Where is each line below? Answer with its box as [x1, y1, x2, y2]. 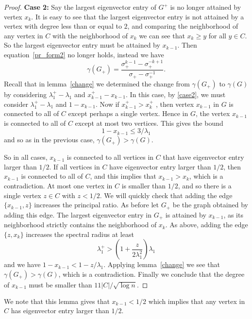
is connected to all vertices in [67, 152, 154, 162]
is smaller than [121, 181, 166, 191]
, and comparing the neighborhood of [127, 21, 238, 31]
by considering [4, 89, 47, 99]
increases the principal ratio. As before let [34, 200, 159, 210]
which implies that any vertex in [148, 296, 245, 306]
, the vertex [195, 108, 230, 118]
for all [208, 30, 226, 40]
